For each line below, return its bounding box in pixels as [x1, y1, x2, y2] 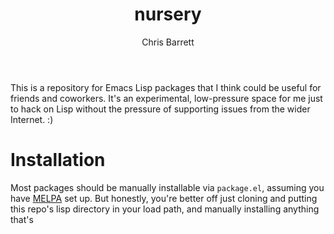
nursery [134, 3, 202, 26]
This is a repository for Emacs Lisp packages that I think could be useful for [10, 81, 322, 93]
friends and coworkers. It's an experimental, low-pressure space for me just [10, 92, 323, 104]
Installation [10, 149, 106, 172]
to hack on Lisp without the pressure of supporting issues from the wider [10, 103, 311, 115]
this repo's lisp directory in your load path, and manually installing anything [10, 203, 320, 215]
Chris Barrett [141, 36, 195, 48]
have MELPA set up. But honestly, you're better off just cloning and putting [10, 192, 318, 204]
